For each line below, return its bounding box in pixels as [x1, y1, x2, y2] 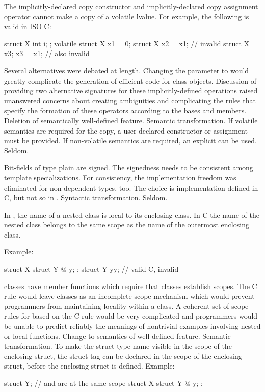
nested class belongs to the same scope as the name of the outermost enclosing [4, 219, 249, 230]
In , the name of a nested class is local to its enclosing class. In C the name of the [4, 209, 260, 220]
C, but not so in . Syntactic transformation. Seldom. [4, 192, 168, 203]
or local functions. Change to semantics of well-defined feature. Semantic [4, 330, 231, 341]
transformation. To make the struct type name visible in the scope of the [4, 341, 232, 351]
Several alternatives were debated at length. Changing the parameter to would [4, 65, 249, 75]
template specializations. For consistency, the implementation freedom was [4, 172, 236, 182]
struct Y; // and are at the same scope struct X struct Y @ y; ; [4, 378, 203, 388]
